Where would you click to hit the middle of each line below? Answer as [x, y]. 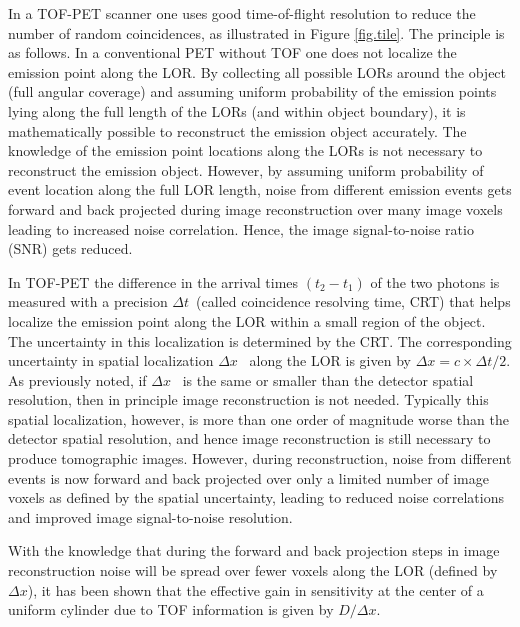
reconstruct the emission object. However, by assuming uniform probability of [246, 169]
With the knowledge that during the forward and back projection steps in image [254, 550]
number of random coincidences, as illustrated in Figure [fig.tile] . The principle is [256, 32]
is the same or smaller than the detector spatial [328, 379]
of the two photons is [435, 281]
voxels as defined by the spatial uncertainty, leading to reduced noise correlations [256, 497]
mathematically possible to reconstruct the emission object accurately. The [237, 130]
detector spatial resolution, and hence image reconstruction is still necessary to [249, 438]
